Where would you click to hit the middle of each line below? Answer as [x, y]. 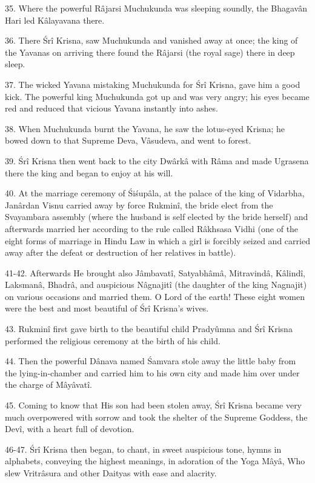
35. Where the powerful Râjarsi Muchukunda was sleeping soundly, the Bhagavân [156, 8]
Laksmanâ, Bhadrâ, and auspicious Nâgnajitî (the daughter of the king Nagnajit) [156, 285]
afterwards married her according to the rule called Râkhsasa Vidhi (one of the [152, 228]
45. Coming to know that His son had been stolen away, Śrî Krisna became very [154, 405]
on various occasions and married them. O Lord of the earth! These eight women [155, 296]
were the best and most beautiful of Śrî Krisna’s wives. [107, 308]
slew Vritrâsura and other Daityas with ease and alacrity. [111, 473]
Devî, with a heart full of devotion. [70, 429]
